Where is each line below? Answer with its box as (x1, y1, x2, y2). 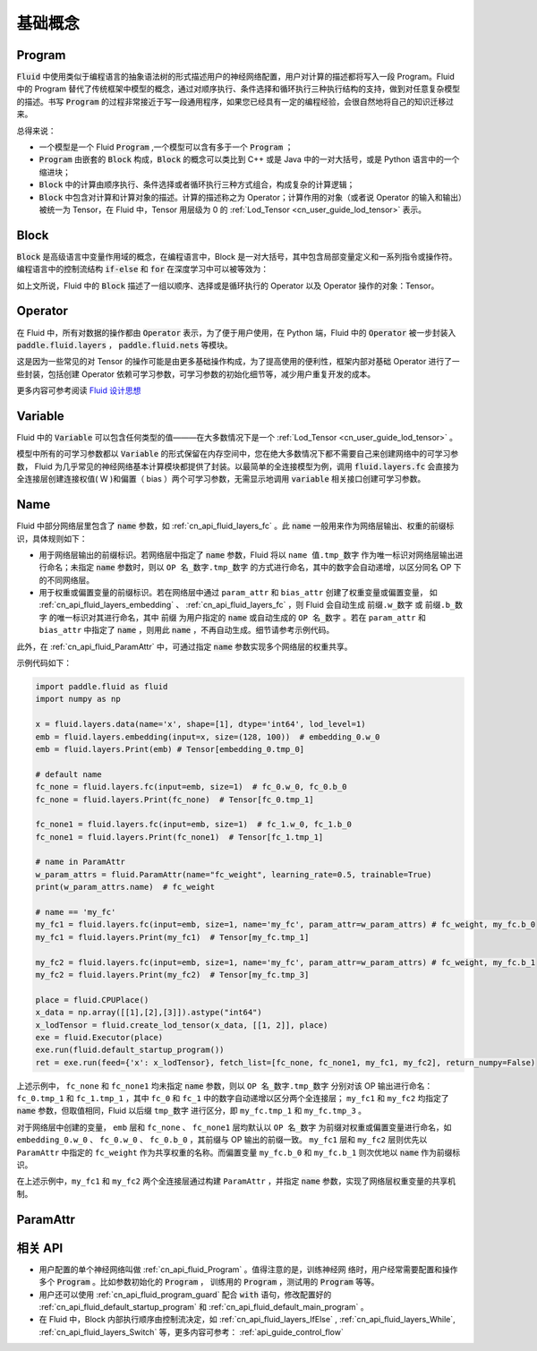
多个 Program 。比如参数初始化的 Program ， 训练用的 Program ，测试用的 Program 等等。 (38, 1277, 379, 1287)
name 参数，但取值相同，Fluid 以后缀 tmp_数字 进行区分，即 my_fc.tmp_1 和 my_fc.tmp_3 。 (16, 1106, 367, 1116)
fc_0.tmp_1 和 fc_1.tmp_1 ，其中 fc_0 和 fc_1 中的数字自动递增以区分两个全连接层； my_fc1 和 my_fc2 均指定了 (16, 1093, 449, 1104)
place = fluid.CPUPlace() (35, 995, 149, 1005)
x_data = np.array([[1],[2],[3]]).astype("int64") (35, 1007, 263, 1018)
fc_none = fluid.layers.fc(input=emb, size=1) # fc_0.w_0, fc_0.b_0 (35, 782, 347, 792)
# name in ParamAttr (35, 857, 125, 868)
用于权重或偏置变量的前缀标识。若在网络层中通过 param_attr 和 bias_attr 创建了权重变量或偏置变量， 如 (38, 587, 438, 598)
